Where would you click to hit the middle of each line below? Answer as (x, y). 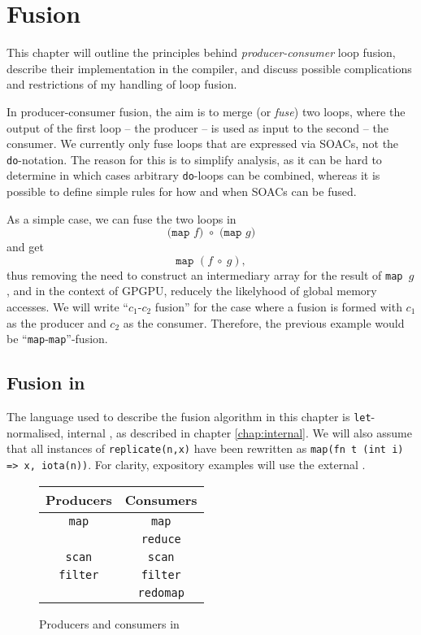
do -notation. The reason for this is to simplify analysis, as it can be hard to (194, 159)
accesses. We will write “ (67, 307)
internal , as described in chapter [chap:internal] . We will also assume (239, 432)
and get (25, 247)
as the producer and (56, 322)
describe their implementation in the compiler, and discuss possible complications (209, 68)
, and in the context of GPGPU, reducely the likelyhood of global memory (192, 291)
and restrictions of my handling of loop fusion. (122, 84)
